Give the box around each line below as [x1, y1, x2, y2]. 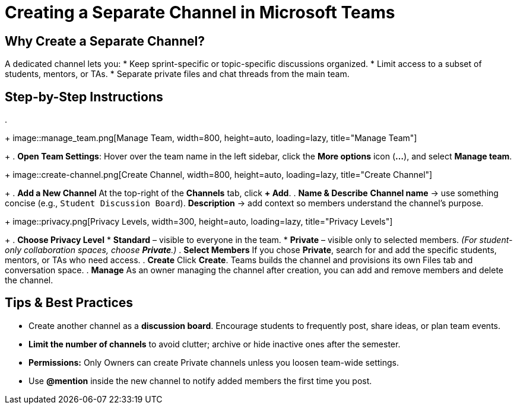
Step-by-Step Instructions [5, 89, 163, 104]
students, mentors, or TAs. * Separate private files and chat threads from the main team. [5, 69, 350, 79]
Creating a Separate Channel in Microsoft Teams [5, 2, 395, 23]
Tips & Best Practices [5, 295, 134, 311]
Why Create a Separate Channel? [5, 33, 205, 49]
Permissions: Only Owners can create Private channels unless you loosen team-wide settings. [28, 357, 399, 368]
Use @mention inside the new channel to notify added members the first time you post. [28, 375, 372, 386]
